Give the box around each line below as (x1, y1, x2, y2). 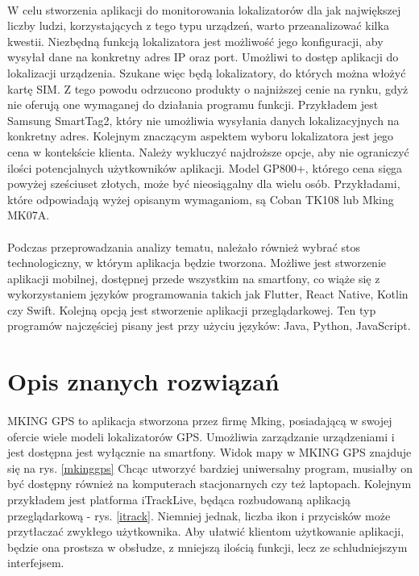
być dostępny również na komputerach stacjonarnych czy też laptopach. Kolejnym (7, 475, 412, 492)
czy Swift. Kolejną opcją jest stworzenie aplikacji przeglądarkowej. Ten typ (7, 301, 376, 318)
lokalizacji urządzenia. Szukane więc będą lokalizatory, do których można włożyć (7, 64, 406, 81)
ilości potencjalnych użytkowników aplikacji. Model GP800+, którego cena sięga (7, 159, 403, 176)
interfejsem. (7, 554, 64, 571)
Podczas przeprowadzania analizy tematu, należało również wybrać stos (7, 238, 361, 255)
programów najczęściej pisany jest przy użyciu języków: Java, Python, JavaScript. (7, 317, 411, 334)
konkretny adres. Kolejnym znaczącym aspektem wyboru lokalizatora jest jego (7, 127, 394, 144)
